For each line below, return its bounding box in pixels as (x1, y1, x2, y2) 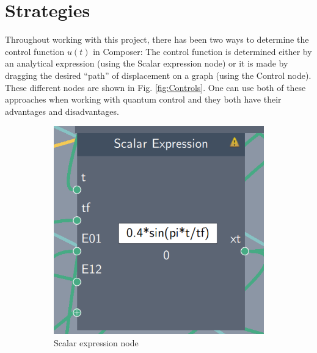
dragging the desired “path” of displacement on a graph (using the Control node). (5, 68, 312, 81)
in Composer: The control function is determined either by (93, 45, 312, 57)
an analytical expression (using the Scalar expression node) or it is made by (5, 57, 288, 70)
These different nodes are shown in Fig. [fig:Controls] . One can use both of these (5, 81, 306, 93)
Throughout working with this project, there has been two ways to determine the (5, 33, 309, 46)
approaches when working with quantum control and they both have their (5, 93, 282, 106)
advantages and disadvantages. (5, 104, 119, 117)
